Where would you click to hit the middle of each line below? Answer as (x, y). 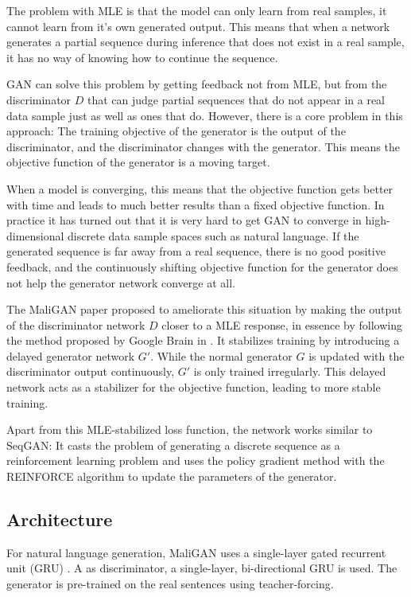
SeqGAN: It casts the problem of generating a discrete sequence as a (173, 445)
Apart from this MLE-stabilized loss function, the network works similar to (190, 429)
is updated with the (357, 355)
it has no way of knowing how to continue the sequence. (142, 57)
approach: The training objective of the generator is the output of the (176, 131)
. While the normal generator (221, 355)
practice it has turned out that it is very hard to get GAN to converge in (184, 220)
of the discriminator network (76, 324)
